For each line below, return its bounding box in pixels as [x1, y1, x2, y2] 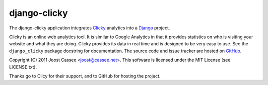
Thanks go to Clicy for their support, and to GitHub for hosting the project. [9, 73, 161, 79]
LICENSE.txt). [9, 64, 37, 70]
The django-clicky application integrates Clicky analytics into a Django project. [9, 25, 170, 31]
